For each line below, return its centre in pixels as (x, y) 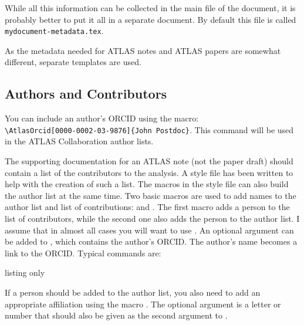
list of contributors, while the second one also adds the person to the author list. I (152, 219)
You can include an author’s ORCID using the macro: (102, 118)
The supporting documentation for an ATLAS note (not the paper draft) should (149, 161)
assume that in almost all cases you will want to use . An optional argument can (149, 230)
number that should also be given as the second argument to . (116, 315)
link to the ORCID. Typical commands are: (83, 253)
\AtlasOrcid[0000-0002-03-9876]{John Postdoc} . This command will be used (149, 129)
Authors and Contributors (86, 94)
